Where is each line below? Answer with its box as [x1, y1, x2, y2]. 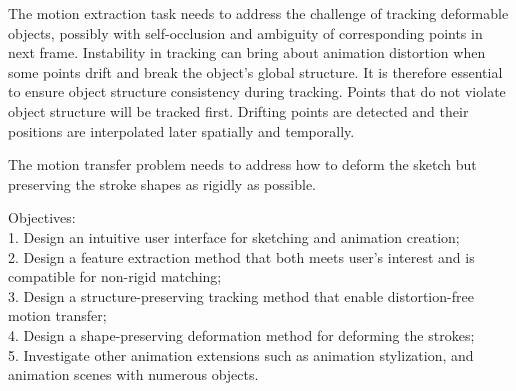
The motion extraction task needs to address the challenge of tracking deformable [8, 3, 509, 23]
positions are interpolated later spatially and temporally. [8, 120, 355, 141]
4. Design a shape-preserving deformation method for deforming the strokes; [8, 324, 475, 345]
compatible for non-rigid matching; [8, 266, 222, 287]
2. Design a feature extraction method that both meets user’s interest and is [8, 246, 475, 267]
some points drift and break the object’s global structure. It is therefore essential [8, 61, 503, 82]
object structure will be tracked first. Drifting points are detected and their [8, 100, 469, 121]
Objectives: [8, 207, 76, 228]
